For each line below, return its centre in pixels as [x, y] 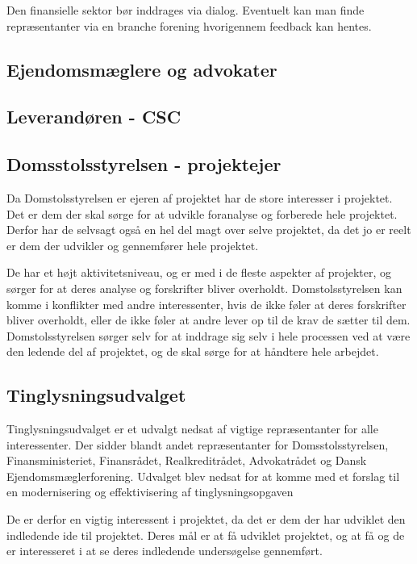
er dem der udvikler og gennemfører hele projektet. [133, 245]
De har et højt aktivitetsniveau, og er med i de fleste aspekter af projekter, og [199, 272]
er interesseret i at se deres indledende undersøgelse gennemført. [165, 551]
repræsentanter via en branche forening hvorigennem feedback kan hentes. [189, 25]
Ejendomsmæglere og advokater [142, 69]
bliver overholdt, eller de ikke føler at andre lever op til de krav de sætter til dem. [208, 320]
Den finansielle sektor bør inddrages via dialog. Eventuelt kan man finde [186, 10]
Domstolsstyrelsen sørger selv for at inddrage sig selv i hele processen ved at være [208, 335]
